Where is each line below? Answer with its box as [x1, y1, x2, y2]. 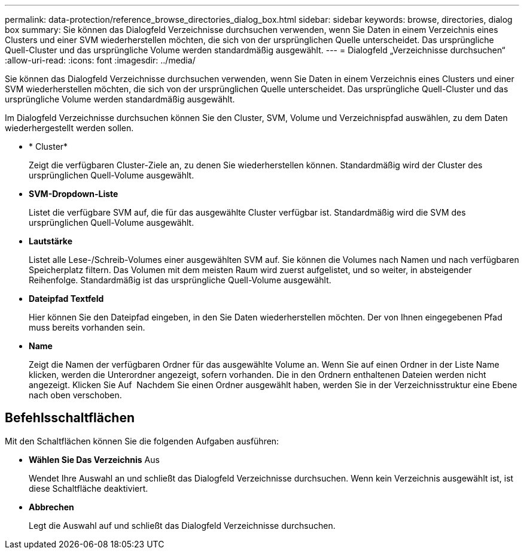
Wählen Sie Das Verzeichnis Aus [29, 454, 160, 465]
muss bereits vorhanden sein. [29, 322, 145, 332]
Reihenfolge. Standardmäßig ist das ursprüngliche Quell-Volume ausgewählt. [29, 275, 331, 285]
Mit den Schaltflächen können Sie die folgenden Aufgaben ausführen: [5, 435, 279, 446]
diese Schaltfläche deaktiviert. [29, 483, 148, 494]
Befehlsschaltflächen [5, 410, 135, 426]
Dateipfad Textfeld [29, 293, 104, 304]
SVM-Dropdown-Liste [29, 189, 118, 199]
